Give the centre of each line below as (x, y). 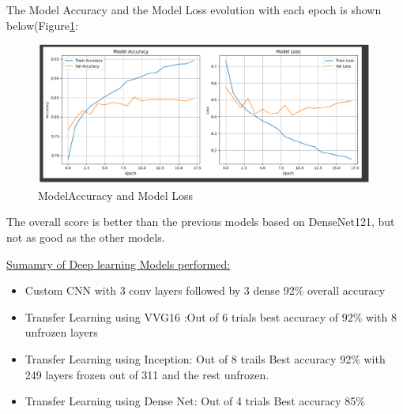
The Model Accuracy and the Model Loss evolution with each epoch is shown (194, 9)
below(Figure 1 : (42, 25)
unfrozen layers (61, 332)
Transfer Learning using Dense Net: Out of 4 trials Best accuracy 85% (195, 401)
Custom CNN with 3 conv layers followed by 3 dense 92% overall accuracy (205, 290)
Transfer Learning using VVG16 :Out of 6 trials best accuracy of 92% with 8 (211, 316)
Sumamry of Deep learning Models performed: (119, 263)
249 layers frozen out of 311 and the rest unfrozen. (147, 374)
